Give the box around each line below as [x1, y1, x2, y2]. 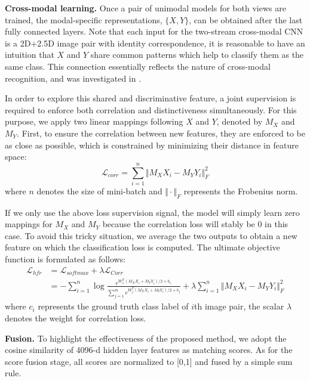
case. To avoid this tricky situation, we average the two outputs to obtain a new [5, 229, 297, 241]
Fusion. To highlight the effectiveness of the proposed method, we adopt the [5, 332, 287, 344]
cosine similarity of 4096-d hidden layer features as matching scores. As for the [5, 343, 293, 356]
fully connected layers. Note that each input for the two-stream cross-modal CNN [5, 25, 303, 38]
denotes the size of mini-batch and [36, 184, 162, 197]
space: [5, 150, 27, 163]
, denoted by [216, 115, 263, 128]
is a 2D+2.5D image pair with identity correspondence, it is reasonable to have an [5, 36, 305, 49]
